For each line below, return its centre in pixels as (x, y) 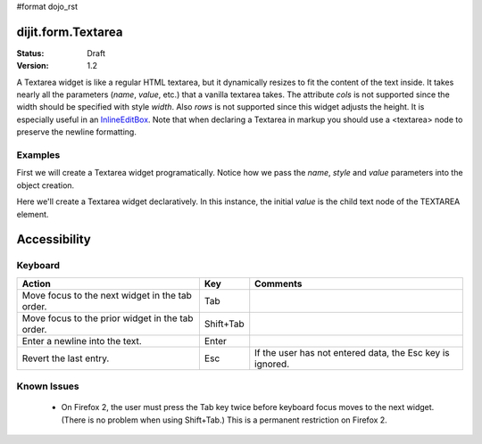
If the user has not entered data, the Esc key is (352, 352)
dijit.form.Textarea (70, 32)
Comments (278, 284)
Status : (30, 53)
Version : (33, 66)
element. (33, 214)
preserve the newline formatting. (77, 132)
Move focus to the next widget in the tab (107, 295)
